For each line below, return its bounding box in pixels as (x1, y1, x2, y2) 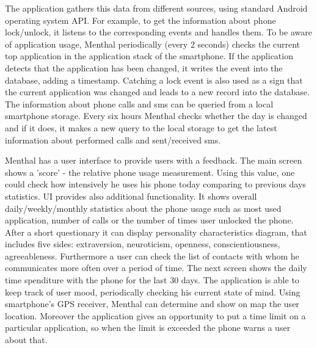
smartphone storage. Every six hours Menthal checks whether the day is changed (5, 109, 307, 122)
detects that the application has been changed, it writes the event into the (5, 61, 283, 74)
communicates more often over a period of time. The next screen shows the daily (5, 261, 307, 274)
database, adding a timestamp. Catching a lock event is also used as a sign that (5, 73, 303, 86)
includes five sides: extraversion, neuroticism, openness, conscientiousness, (5, 237, 280, 250)
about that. (5, 333, 48, 346)
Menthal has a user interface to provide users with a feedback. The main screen (5, 154, 302, 167)
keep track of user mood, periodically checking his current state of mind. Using (5, 285, 301, 298)
